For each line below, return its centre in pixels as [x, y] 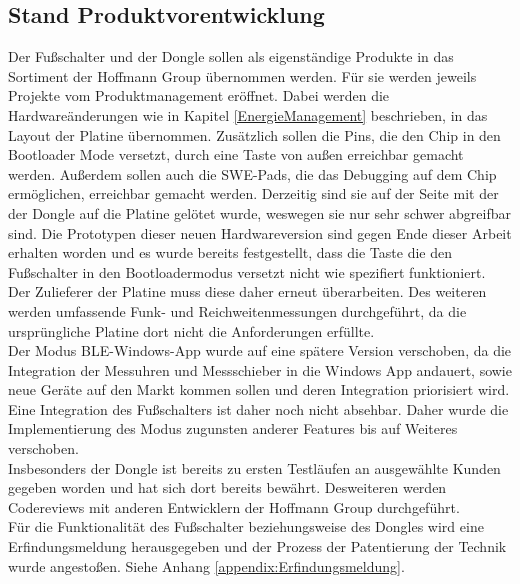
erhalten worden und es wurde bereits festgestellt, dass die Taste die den [230, 252]
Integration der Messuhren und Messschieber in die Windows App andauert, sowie [260, 369]
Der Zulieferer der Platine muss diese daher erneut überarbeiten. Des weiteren [247, 291]
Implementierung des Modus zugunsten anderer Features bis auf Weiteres [233, 428]
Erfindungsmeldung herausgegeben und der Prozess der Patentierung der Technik [257, 546]
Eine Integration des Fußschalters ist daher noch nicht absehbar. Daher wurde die [258, 408]
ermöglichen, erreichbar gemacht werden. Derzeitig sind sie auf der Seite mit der [253, 193]
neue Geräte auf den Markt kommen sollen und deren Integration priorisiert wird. [259, 389]
